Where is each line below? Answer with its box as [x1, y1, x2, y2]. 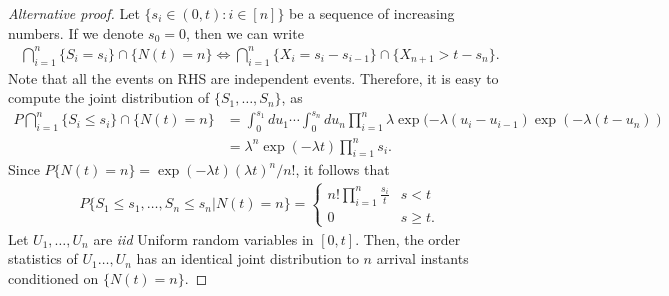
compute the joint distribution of [8, 87, 210, 108]
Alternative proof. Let [8, 3, 140, 23]
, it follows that [295, 159, 390, 180]
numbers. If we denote [8, 22, 144, 43]
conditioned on [8, 268, 99, 289]
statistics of [8, 248, 78, 269]
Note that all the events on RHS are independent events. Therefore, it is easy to [8, 67, 499, 88]
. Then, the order [355, 228, 461, 249]
